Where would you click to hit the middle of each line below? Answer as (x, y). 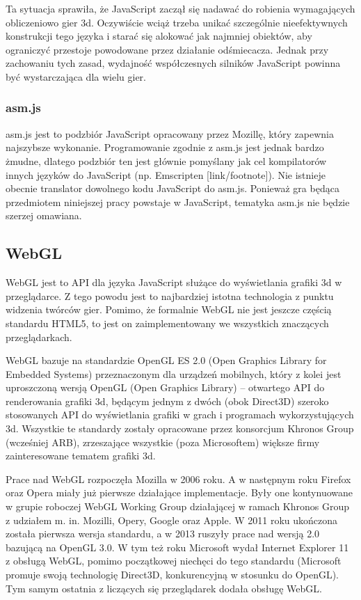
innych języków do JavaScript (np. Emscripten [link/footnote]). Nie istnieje (166, 174)
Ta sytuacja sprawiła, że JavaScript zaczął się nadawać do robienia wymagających (180, 8)
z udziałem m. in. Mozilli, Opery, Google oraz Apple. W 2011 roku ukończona (172, 520)
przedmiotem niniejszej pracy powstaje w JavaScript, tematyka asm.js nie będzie (178, 202)
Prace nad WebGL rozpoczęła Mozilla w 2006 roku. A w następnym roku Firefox (178, 479)
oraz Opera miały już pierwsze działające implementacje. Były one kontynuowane (179, 492)
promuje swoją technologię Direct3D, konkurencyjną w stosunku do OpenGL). (173, 575)
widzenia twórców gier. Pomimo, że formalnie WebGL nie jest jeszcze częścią (169, 309)
